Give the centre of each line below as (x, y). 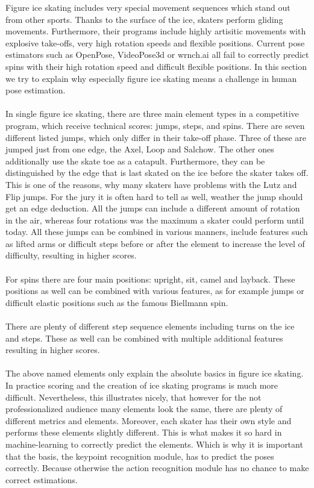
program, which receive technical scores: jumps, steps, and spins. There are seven (155, 125)
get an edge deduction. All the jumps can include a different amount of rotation (153, 208)
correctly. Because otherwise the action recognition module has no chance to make (157, 468)
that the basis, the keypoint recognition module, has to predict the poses (140, 456)
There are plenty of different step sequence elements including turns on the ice (150, 326)
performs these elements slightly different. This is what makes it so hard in (144, 432)
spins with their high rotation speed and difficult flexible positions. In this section (156, 66)
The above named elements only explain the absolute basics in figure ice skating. (155, 373)
